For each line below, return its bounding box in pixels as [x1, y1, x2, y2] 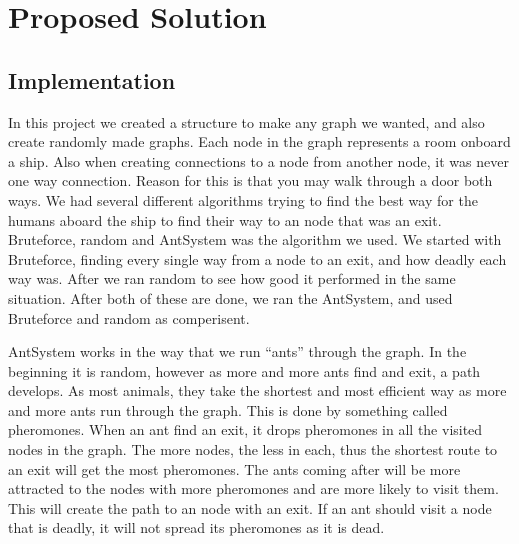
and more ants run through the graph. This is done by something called [8, 399, 448, 420]
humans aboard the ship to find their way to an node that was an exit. [8, 209, 442, 230]
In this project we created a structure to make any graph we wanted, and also [8, 111, 485, 132]
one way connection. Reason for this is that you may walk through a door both [8, 170, 493, 191]
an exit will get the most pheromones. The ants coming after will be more [8, 458, 461, 479]
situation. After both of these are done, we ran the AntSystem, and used [8, 287, 453, 308]
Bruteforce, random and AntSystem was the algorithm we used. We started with [8, 229, 502, 250]
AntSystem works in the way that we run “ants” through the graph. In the [8, 341, 467, 362]
